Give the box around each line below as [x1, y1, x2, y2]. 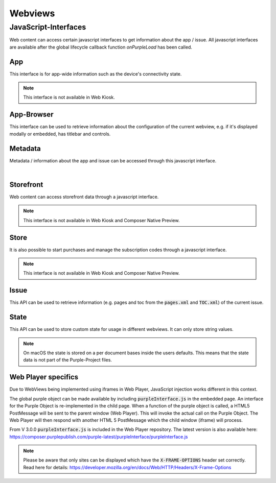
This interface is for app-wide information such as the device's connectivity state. [9, 70, 182, 77]
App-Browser [9, 110, 54, 119]
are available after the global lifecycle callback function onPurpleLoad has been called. [9, 44, 193, 50]
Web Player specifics [9, 373, 79, 381]
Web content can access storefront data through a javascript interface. [9, 194, 159, 200]
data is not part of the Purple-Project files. [23, 357, 112, 363]
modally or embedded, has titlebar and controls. [9, 131, 111, 137]
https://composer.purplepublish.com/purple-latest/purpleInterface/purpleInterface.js [9, 433, 188, 440]
